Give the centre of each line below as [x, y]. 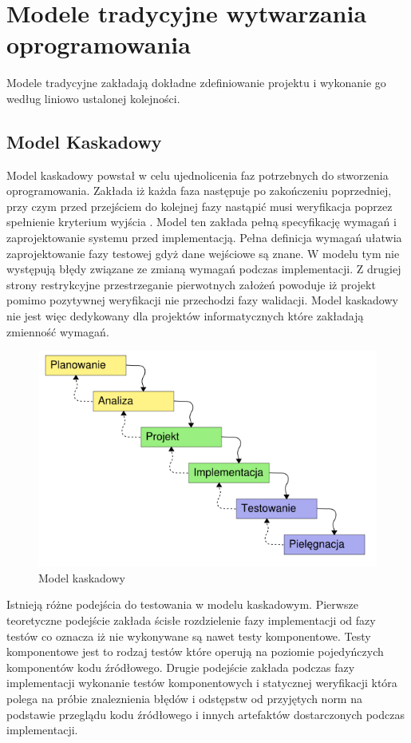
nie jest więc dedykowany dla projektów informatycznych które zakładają [185, 316]
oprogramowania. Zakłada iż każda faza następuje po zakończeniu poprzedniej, [199, 191]
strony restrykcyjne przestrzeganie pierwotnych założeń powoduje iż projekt [191, 284]
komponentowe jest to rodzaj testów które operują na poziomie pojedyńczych [195, 652]
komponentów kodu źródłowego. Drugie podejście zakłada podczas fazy [181, 667]
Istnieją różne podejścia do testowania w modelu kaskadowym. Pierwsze [182, 604]
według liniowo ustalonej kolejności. [93, 98]
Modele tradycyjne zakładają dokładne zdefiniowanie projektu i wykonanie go [196, 83]
